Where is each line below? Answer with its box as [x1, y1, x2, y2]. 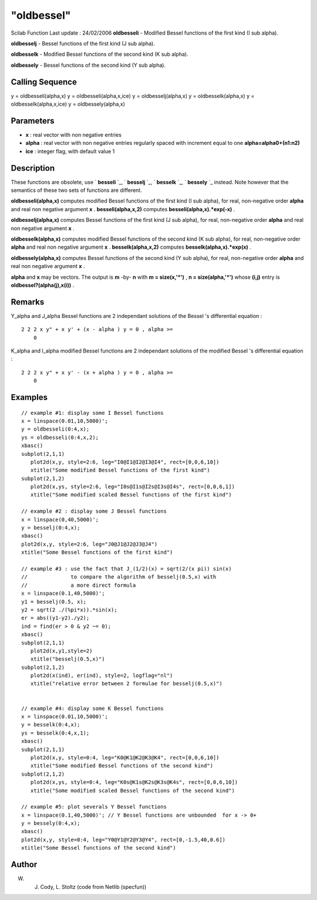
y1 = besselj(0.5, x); [21, 598, 87, 605]
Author [11, 860, 38, 869]
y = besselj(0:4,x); [21, 525, 80, 531]
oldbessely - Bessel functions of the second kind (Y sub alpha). [11, 62, 166, 69]
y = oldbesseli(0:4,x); [21, 426, 90, 432]
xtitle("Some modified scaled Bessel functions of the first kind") [30, 492, 232, 498]
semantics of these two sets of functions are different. [11, 187, 142, 194]
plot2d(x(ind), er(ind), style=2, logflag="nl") [30, 672, 173, 679]
